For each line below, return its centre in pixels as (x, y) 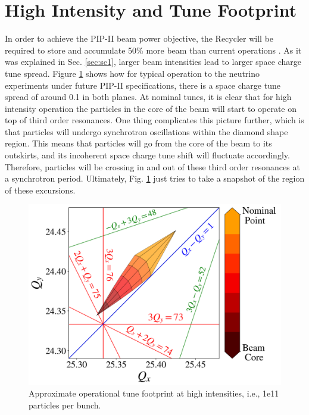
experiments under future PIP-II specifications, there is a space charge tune (143, 85)
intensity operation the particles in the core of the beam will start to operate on (151, 108)
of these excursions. (40, 190)
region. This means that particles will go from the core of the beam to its (138, 143)
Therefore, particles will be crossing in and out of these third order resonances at (152, 166)
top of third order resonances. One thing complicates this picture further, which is (154, 120)
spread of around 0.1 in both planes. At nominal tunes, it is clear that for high (148, 97)
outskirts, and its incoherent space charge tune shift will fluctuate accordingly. (147, 155)
